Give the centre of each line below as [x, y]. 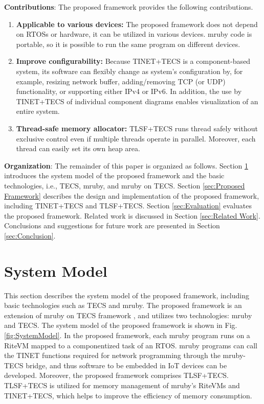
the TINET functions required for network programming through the [112, 355]
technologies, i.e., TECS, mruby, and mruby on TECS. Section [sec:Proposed [125, 185]
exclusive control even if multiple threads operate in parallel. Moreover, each [136, 138]
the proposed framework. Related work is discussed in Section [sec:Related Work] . [132, 215]
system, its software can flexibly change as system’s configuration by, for [129, 71]
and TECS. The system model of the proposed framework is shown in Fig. [121, 325]
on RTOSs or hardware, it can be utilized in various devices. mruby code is [134, 34]
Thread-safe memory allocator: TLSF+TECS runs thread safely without [137, 128]
